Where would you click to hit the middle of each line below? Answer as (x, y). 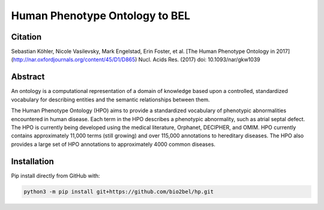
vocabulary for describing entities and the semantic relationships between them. (110, 100)
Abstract (28, 77)
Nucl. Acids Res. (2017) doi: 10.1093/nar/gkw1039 (199, 59)
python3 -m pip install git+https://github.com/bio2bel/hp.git (119, 191)
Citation (26, 37)
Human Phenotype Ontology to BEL (101, 16)
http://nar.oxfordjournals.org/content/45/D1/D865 (74, 59)
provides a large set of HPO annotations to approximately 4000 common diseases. (113, 144)
